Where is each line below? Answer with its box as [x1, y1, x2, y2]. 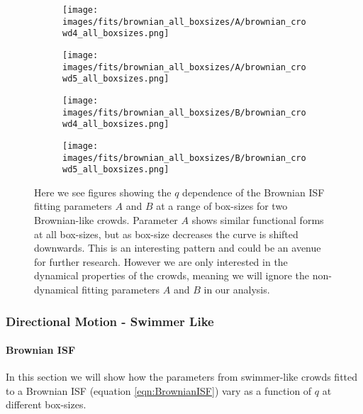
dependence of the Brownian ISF [182, 184, 325, 199]
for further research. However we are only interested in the [34, 254, 288, 269]
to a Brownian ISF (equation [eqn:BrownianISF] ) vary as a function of [6, 383, 312, 398]
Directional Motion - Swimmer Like [6, 312, 214, 330]
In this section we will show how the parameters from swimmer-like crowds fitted [6, 369, 358, 384]
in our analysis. [203, 282, 270, 297]
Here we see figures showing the [34, 184, 172, 199]
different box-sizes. [6, 397, 86, 412]
